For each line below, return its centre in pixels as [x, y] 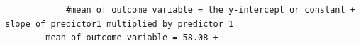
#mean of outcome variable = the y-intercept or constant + [210, 10]
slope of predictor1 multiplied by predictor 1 [120, 24]
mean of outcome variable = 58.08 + [132, 38]
